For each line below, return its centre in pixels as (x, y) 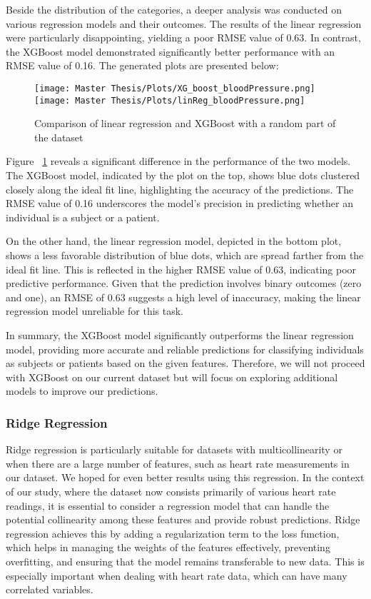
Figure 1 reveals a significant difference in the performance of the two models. (178, 161)
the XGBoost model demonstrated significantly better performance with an (171, 51)
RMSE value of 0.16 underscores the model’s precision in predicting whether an (180, 203)
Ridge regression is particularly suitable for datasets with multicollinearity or (174, 449)
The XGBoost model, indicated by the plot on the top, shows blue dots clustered (183, 175)
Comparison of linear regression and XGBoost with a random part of (185, 123)
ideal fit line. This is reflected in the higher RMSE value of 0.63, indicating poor (181, 269)
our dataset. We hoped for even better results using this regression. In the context (185, 477)
